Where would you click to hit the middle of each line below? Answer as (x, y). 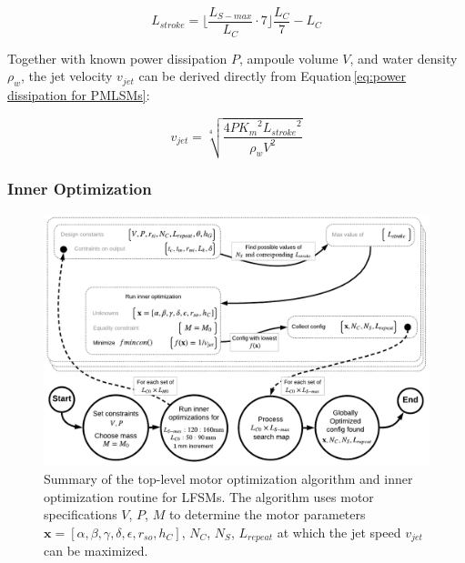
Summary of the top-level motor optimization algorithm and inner (228, 479)
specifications (81, 514)
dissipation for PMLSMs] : (79, 94)
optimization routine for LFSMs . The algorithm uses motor (209, 496)
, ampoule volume (289, 58)
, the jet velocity (67, 76)
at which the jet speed (339, 532)
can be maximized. (96, 551)
